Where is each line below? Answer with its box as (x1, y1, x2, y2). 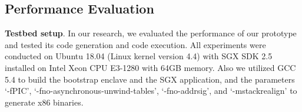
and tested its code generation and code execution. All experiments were (5, 38, 266, 50)
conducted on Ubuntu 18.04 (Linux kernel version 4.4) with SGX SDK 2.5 (5, 50, 273, 62)
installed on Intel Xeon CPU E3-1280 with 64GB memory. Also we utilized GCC (5, 61, 296, 73)
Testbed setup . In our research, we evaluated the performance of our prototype (5, 27, 297, 39)
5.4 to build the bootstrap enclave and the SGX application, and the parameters (5, 73, 295, 85)
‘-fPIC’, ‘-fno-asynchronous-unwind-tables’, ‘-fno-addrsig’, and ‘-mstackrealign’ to (5, 84, 297, 97)
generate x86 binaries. (5, 96, 84, 108)
